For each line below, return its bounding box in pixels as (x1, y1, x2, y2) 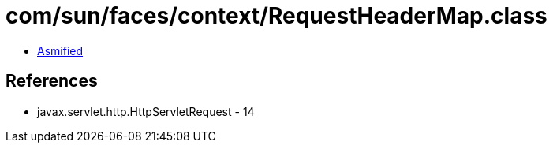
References (6, 71, 98, 91)
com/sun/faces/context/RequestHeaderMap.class (6, 2, 547, 29)
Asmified (37, 43, 84, 58)
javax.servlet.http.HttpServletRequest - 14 (37, 104, 255, 118)
